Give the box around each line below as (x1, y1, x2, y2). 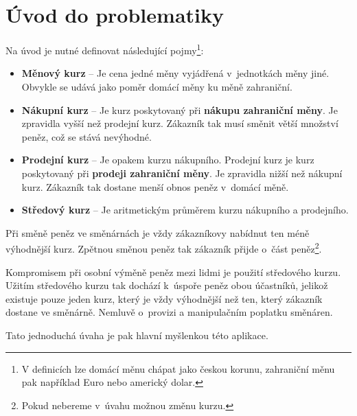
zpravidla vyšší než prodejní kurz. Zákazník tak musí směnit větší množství (21, 116, 338, 130)
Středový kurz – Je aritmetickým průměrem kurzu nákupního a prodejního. (21, 203, 349, 217)
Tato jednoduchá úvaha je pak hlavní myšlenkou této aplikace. (5, 327, 268, 342)
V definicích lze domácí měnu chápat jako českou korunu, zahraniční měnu (21, 361, 335, 375)
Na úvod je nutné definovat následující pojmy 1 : (5, 41, 204, 57)
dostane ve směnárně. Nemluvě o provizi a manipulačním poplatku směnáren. (5, 305, 333, 319)
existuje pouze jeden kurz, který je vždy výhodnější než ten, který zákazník (5, 291, 323, 305)
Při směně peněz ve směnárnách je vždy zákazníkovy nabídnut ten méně (5, 225, 310, 240)
